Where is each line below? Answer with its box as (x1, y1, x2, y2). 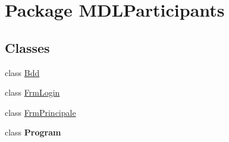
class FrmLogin (5, 86, 60, 99)
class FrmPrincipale (5, 106, 76, 118)
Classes (5, 38, 50, 56)
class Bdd (5, 66, 40, 78)
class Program (5, 126, 61, 138)
